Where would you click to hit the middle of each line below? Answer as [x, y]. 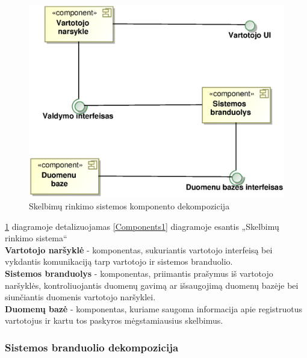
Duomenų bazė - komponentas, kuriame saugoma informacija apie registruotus [153, 308]
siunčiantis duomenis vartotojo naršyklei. [80, 297]
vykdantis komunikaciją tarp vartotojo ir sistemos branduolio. [119, 261]
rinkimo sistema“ [36, 238]
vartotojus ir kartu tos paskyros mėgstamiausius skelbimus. [114, 320]
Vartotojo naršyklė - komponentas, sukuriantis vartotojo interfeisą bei [139, 249]
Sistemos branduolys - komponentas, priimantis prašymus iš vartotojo [139, 273]
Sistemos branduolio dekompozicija [92, 347]
